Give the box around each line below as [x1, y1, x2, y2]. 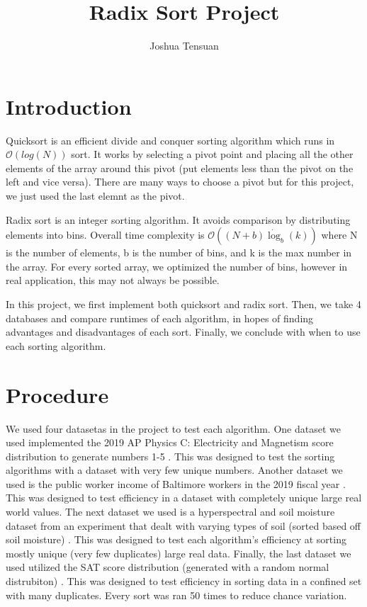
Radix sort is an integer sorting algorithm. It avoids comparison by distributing [6, 212, 351, 227]
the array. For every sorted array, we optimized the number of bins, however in [6, 259, 348, 273]
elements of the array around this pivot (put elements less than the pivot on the [6, 160, 354, 175]
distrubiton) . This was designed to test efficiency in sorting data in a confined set [6, 574, 362, 589]
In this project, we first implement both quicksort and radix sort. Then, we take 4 [6, 297, 361, 311]
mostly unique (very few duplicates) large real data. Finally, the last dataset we [6, 545, 351, 560]
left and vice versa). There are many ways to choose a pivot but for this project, [6, 174, 354, 189]
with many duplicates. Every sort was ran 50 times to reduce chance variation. [6, 587, 347, 602]
